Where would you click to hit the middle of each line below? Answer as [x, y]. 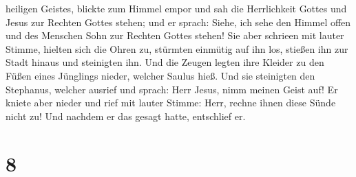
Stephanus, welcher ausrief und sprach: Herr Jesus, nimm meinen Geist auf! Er [172, 89]
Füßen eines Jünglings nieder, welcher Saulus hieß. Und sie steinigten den [160, 75]
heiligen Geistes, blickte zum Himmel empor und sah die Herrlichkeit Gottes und [176, 8]
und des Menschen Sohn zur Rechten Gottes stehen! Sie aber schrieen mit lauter [175, 35]
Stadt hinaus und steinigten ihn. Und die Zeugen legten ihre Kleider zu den [165, 62]
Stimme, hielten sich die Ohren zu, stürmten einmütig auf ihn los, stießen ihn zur [177, 48]
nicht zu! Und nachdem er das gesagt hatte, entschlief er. [126, 116]
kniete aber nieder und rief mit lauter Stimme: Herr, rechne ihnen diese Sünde [171, 103]
